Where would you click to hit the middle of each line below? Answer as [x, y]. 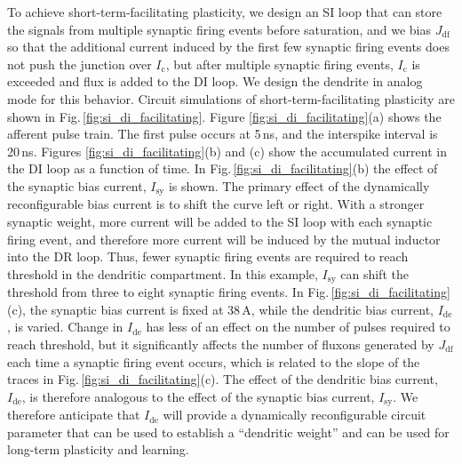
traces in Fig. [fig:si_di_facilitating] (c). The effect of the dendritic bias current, [223, 379]
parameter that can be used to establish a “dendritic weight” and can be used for [228, 432]
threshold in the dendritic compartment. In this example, [163, 273]
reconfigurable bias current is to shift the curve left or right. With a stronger [216, 204]
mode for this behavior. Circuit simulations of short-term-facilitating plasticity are [231, 98]
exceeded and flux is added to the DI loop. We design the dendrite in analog [215, 81]
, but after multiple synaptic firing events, [279, 64]
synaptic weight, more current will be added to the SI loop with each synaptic [220, 221]
